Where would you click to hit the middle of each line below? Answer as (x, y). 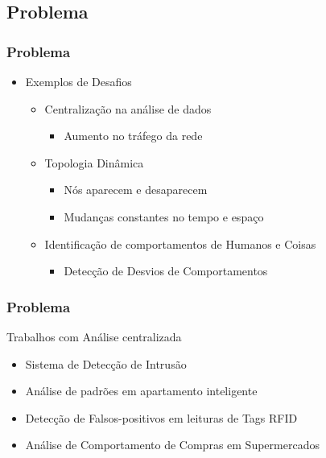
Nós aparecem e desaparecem (136, 190)
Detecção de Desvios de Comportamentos (166, 271)
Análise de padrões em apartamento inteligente (141, 391)
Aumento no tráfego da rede (133, 136)
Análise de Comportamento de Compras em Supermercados (172, 445)
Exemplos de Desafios (78, 81)
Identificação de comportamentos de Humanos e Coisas (180, 243)
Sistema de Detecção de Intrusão (106, 363)
